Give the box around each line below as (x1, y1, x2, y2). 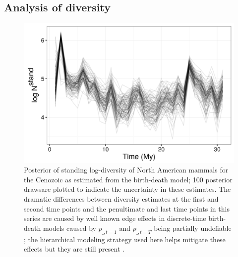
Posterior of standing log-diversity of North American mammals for (24, 165, 229, 175)
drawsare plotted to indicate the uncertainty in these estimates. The (24, 184, 231, 194)
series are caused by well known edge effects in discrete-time (24, 213, 206, 223)
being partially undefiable (154, 222, 232, 233)
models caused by (43, 222, 96, 233)
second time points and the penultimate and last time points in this (24, 203, 230, 214)
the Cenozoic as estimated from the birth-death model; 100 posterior (24, 174, 233, 184)
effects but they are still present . (24, 244, 124, 254)
